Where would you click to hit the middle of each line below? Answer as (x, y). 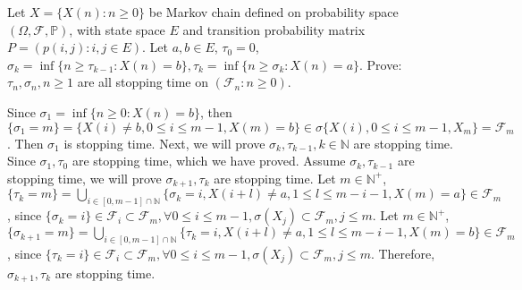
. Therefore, (403, 253)
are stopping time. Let (275, 178)
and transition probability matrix (274, 29)
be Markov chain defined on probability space (274, 12)
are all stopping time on (143, 82)
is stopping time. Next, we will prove (164, 143)
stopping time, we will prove (84, 178)
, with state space (117, 29)
